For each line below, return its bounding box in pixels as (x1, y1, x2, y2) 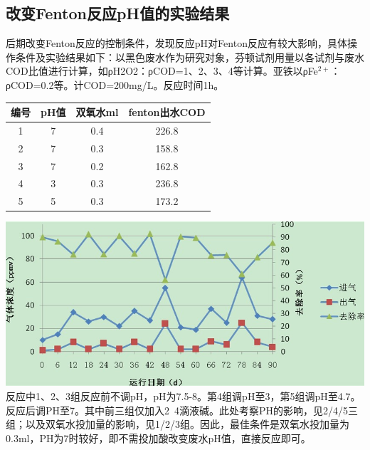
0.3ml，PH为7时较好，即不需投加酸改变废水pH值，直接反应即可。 (6, 430, 311, 445)
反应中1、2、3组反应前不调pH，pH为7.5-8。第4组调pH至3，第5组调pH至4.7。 (6, 388, 361, 403)
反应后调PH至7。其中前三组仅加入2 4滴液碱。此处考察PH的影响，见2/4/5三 (6, 402, 359, 417)
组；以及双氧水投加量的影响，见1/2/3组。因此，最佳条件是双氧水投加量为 (6, 417, 349, 431)
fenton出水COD (128, 105, 206, 120)
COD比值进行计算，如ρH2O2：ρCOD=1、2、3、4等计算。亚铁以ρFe (6, 63, 318, 78)
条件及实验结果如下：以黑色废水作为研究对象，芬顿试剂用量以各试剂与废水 (15, 49, 364, 64)
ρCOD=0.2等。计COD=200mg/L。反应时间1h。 (6, 77, 224, 92)
